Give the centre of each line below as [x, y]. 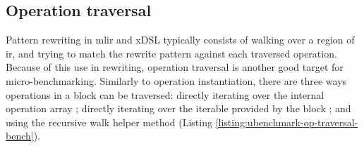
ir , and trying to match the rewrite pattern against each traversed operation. [171, 53]
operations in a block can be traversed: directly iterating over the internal [165, 94]
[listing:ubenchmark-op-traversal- [287, 122]
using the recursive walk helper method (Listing [109, 122]
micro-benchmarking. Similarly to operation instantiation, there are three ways [176, 80]
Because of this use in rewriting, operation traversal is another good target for [175, 67]
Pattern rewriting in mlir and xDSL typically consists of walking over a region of [180, 40]
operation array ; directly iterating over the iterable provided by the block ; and [178, 108]
